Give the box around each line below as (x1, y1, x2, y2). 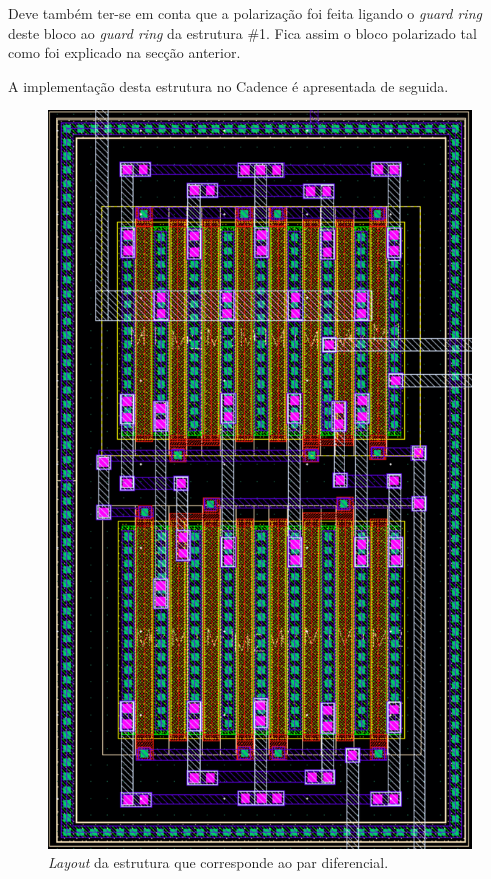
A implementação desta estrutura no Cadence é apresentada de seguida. (8, 75, 449, 96)
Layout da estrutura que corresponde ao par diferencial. (48, 852, 389, 873)
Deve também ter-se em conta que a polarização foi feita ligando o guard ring (8, 3, 482, 23)
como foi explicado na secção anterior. (8, 42, 241, 63)
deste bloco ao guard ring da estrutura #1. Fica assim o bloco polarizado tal (8, 22, 477, 43)
